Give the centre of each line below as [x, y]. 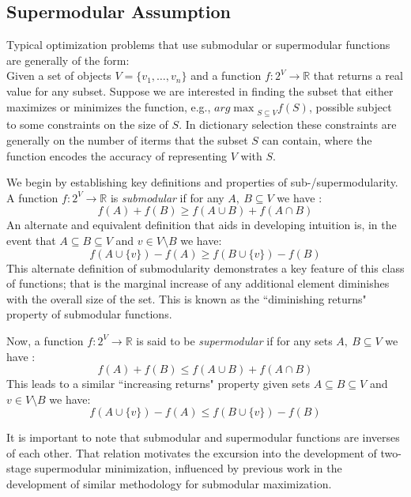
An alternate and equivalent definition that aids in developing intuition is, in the [202, 225]
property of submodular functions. [89, 314]
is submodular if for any [167, 197]
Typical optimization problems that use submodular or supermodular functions [198, 45]
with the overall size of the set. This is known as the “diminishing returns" [187, 298]
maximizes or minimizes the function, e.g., [109, 106]
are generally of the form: [68, 60]
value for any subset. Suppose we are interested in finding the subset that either [200, 90]
